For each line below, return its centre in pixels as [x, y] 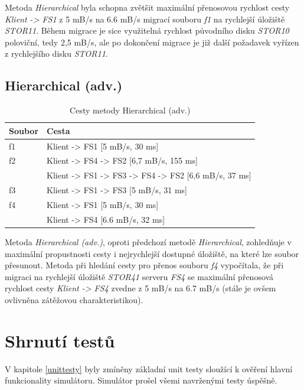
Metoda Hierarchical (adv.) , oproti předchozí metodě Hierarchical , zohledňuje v [148, 241]
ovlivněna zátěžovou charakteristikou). [74, 299]
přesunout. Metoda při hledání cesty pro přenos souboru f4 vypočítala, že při [144, 265]
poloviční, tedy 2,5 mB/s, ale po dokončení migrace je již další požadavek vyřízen [152, 42]
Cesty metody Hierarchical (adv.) [130, 110]
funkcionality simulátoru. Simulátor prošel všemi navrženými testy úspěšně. [141, 380]
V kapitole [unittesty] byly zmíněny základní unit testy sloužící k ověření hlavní [149, 368]
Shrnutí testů [60, 340]
